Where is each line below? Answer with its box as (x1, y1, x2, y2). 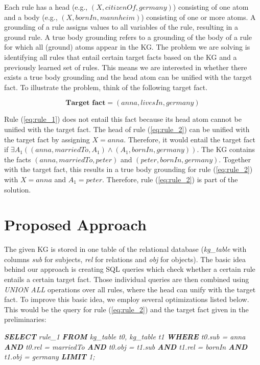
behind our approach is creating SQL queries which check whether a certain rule (4, 264, 255, 274)
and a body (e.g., (4, 11, 58, 22)
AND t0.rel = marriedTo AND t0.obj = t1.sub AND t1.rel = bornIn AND (4, 341, 248, 352)
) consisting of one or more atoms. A (141, 11, 256, 22)
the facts (4, 154, 31, 164)
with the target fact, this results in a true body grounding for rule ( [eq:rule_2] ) (4, 164, 253, 175)
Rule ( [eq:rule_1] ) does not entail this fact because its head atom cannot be (4, 114, 242, 124)
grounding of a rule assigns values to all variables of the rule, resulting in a (4, 22, 239, 32)
